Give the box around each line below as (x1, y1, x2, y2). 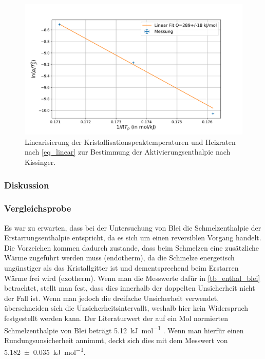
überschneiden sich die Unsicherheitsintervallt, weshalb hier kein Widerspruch (4, 303, 249, 313)
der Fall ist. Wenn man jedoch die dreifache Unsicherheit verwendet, (4, 292, 219, 303)
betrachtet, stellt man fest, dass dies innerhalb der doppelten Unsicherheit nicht (4, 282, 255, 293)
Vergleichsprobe (4, 202, 71, 215)
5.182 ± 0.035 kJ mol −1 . (4, 345, 86, 357)
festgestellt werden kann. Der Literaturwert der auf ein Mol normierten (4, 313, 229, 324)
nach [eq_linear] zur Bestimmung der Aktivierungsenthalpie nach (25, 146, 231, 157)
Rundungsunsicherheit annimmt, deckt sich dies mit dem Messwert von (4, 334, 228, 345)
